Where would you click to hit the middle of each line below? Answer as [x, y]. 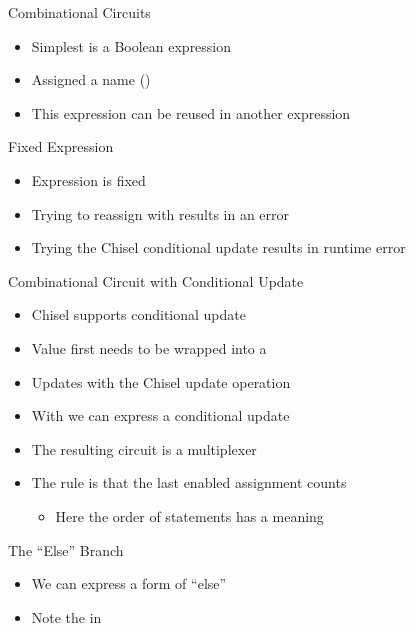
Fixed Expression [61, 146]
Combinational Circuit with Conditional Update [156, 280]
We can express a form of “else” [129, 583]
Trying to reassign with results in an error [160, 213]
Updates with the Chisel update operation [161, 381]
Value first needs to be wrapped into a [149, 347]
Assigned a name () [91, 79]
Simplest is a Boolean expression [131, 45]
